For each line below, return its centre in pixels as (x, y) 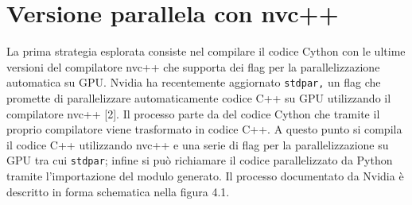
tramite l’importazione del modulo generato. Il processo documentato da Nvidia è (205, 176)
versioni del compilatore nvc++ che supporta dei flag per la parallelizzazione (193, 66)
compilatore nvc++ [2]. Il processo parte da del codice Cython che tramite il (193, 113)
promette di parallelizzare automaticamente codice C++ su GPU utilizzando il (199, 97)
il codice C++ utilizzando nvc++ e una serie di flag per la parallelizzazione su (198, 144)
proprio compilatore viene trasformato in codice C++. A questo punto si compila (204, 129)
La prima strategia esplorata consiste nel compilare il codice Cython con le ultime (206, 51)
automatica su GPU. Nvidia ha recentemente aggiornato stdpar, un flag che (194, 82)
